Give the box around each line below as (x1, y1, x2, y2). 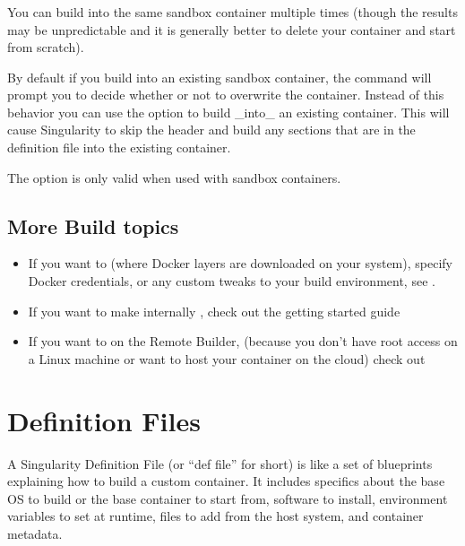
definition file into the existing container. (7, 138, 231, 157)
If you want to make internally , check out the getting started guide (28, 301, 400, 320)
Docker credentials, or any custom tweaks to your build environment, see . (28, 272, 435, 290)
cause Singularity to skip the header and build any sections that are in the (7, 120, 416, 139)
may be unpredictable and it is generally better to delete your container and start (7, 20, 456, 39)
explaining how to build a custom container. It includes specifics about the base (7, 472, 445, 490)
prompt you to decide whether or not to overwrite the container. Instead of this (7, 85, 444, 104)
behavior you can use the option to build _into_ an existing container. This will (7, 102, 450, 121)
